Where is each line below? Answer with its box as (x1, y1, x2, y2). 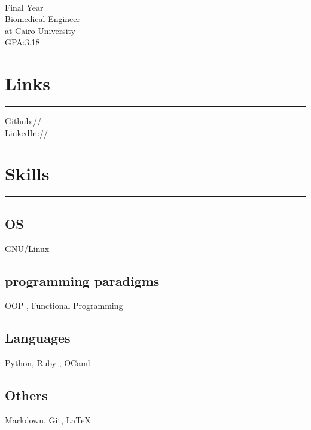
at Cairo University (5, 24, 75, 36)
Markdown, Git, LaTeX (5, 414, 91, 426)
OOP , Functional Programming (5, 299, 123, 312)
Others (5, 386, 48, 404)
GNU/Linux (5, 242, 50, 254)
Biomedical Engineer (5, 13, 81, 25)
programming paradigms (5, 271, 160, 290)
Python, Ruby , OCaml (5, 357, 90, 369)
